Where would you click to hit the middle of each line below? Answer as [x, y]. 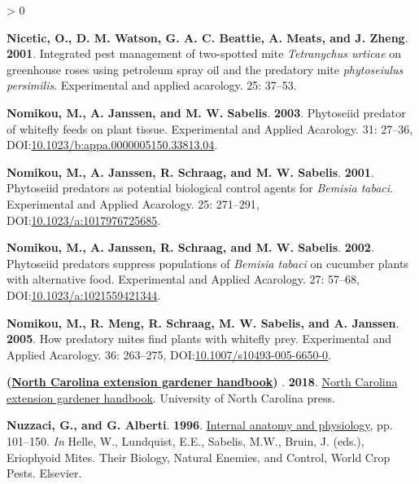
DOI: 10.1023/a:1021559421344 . [84, 295]
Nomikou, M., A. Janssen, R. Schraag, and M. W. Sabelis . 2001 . [190, 172]
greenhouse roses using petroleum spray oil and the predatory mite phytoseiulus [205, 69]
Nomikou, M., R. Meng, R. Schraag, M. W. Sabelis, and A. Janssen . [203, 322]
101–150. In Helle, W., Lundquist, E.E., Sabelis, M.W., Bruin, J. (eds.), [185, 441]
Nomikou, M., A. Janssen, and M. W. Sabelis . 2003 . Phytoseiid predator [206, 112]
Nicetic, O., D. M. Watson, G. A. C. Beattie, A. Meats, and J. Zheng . [207, 37]
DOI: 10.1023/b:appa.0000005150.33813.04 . [112, 145]
